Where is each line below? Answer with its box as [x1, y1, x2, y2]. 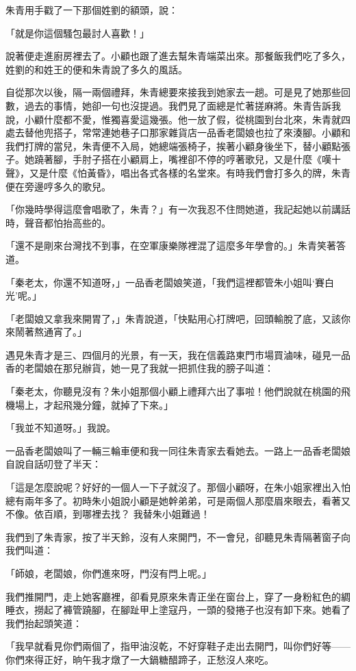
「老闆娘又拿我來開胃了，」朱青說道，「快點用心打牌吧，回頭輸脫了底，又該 [5, 311, 341, 325]
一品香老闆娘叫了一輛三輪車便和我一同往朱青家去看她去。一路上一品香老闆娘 [5, 443, 351, 457]
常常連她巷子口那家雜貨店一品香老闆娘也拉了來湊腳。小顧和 [81, 125, 351, 140]
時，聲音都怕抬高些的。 [5, 215, 111, 229]
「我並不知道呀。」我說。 [5, 420, 116, 435]
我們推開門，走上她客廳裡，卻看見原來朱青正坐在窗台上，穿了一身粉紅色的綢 [5, 589, 351, 603]
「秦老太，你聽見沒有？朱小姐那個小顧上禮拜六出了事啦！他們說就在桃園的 [5, 384, 341, 398]
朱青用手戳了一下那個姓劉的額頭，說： [5, 3, 178, 16]
